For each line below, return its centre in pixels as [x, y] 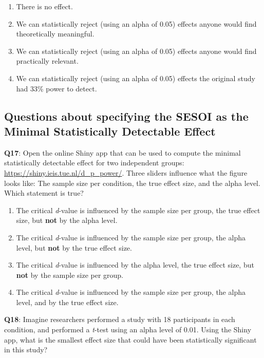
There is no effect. [44, 6]
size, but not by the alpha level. [67, 220]
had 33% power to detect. [56, 88]
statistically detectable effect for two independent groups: [94, 163]
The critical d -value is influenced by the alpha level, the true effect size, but [135, 265]
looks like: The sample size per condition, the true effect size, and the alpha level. [132, 183]
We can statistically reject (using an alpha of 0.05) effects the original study [136, 78]
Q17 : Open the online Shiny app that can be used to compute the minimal [122, 152]
